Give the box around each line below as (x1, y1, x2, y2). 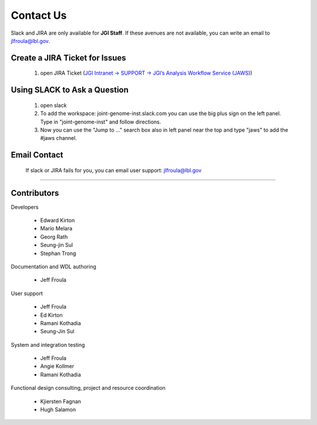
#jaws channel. (40, 135, 77, 142)
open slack (40, 102, 67, 109)
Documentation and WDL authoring (11, 263, 96, 270)
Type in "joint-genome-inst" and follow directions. (40, 118, 161, 125)
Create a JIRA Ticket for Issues (11, 53, 126, 63)
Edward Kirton (40, 217, 75, 224)
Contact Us (11, 9, 67, 22)
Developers (11, 203, 39, 210)
